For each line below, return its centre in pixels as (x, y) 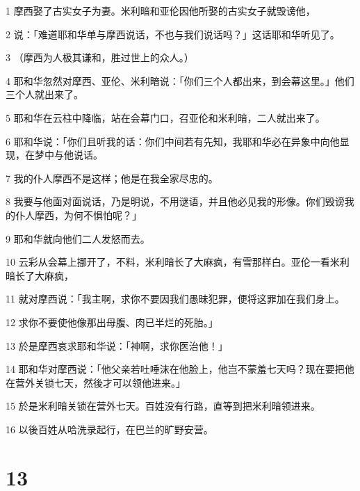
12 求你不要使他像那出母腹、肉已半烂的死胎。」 (112, 322)
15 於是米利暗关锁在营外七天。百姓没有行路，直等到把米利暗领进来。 (163, 406)
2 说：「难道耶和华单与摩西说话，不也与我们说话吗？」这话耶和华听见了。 (173, 34)
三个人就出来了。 (44, 94)
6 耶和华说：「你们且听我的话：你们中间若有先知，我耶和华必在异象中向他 (173, 141)
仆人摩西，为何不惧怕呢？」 (78, 215)
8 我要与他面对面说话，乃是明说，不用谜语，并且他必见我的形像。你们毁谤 (175, 201)
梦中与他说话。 (68, 155)
